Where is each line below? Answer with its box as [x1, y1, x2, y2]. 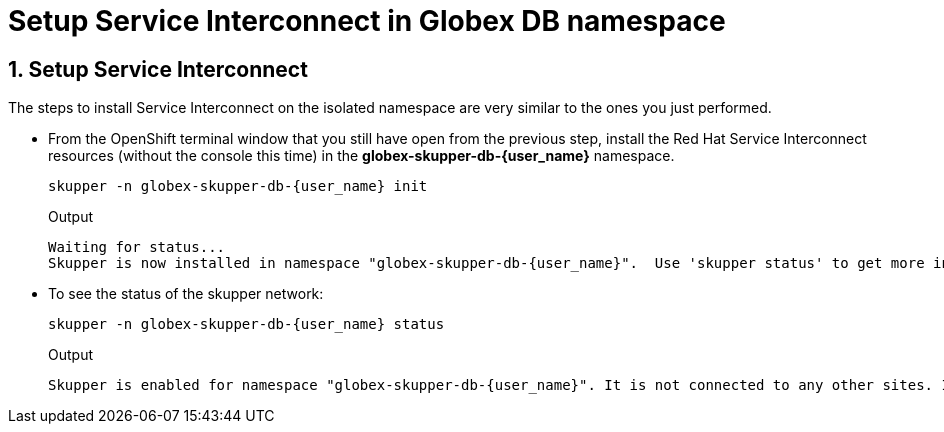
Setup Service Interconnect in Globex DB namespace [8, 4, 726, 38]
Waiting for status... [48, 239, 226, 256]
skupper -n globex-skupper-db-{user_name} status [48, 316, 445, 333]
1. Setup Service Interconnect [8, 56, 308, 82]
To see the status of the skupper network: [48, 285, 324, 303]
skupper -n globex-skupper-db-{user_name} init [48, 178, 428, 195]
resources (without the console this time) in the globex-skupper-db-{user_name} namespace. [48, 147, 675, 165]
